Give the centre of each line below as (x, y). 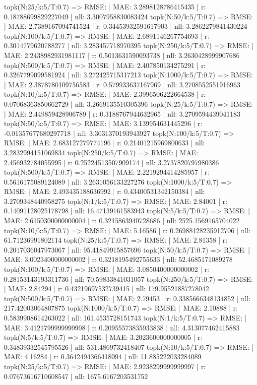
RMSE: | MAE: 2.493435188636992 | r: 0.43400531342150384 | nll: (104, 191)
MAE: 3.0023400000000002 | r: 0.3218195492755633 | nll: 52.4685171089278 (118, 259)
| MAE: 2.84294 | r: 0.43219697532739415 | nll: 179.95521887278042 (107, 289)
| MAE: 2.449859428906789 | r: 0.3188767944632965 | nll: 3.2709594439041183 (122, 113)
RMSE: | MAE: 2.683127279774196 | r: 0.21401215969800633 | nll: (104, 143)
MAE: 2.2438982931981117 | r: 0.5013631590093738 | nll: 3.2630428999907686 (122, 55)
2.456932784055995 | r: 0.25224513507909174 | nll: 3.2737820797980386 (112, 162)
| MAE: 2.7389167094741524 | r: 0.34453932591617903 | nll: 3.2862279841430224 (126, 26)
